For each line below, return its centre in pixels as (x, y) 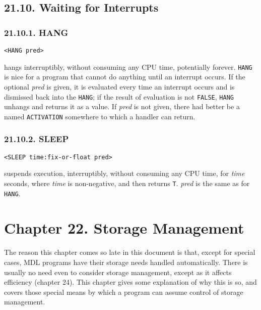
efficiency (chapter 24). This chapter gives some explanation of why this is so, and (130, 282)
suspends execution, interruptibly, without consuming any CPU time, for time (124, 173)
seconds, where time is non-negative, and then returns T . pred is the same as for (127, 183)
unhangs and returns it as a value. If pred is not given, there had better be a (122, 106)
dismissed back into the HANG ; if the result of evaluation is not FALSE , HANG (119, 96)
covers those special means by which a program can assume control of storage (124, 292)
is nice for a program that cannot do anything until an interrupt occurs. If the (125, 77)
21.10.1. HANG (36, 32)
